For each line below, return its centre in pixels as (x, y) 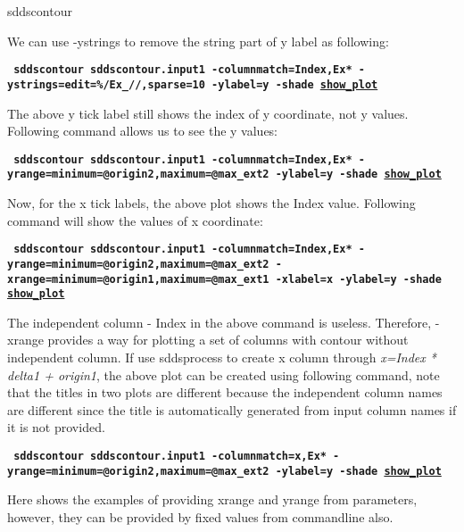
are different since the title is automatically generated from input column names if (232, 409)
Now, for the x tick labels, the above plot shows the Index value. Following (211, 203)
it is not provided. (56, 427)
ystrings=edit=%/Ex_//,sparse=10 (106, 84)
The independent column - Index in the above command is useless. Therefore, (220, 322)
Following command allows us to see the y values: (143, 131)
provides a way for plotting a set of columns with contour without (228, 340)
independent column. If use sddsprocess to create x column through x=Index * (222, 357)
